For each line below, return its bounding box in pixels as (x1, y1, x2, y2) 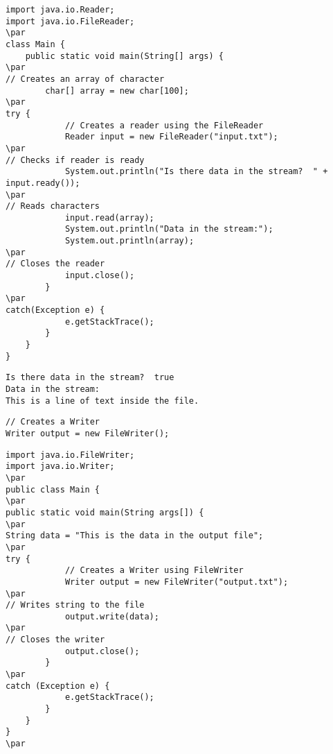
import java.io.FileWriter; (6, 449, 135, 460)
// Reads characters (6, 201, 100, 212)
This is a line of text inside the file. (6, 395, 199, 406)
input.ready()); (6, 178, 80, 188)
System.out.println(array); (64, 236, 195, 246)
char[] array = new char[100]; (45, 85, 189, 96)
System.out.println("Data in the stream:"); (64, 224, 273, 234)
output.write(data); (64, 611, 159, 622)
